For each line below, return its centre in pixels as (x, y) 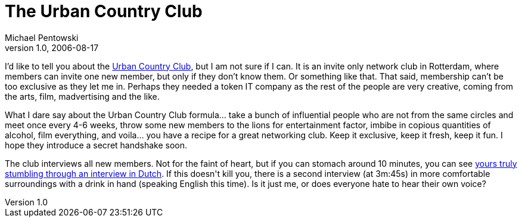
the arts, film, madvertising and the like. (82, 96)
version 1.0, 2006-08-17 (52, 47)
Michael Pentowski (42, 37)
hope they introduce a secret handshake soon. (96, 145)
